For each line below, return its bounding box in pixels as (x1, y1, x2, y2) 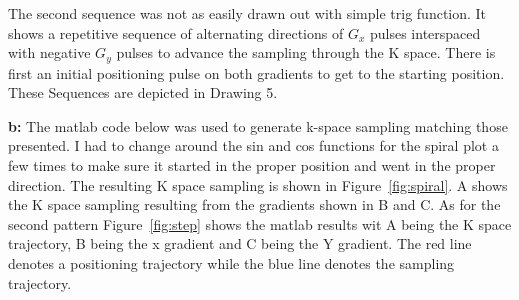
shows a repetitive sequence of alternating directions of (8, 22, 344, 43)
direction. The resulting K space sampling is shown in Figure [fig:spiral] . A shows (8, 174, 508, 195)
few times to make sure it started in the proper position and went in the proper (8, 155, 496, 176)
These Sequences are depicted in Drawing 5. (8, 82, 278, 103)
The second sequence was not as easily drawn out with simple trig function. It (8, 3, 487, 23)
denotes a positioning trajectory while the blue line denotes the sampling (8, 252, 455, 273)
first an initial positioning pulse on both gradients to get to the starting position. (8, 62, 505, 83)
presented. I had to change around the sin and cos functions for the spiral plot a (8, 135, 499, 156)
